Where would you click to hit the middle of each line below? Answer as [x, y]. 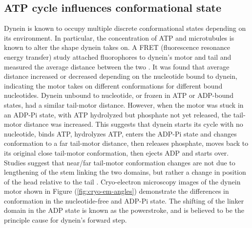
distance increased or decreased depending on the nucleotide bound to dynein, [121, 76]
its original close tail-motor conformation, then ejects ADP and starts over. [116, 152]
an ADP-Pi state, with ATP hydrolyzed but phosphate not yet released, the [118, 114]
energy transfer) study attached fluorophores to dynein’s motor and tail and [118, 57]
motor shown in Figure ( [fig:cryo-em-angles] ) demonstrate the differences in [116, 191]
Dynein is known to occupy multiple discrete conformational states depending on [125, 28]
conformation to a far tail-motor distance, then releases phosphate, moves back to [126, 143]
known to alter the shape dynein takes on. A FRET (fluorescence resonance [117, 47]
